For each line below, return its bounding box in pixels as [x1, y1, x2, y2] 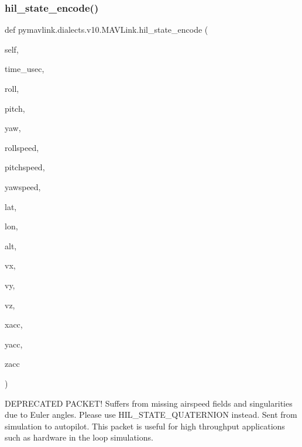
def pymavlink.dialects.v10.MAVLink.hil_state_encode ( [5, 23, 208, 36]
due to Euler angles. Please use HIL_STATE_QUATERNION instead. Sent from [5, 408, 297, 421]
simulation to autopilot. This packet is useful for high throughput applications [5, 420, 285, 432]
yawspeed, [5, 180, 41, 192]
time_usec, [5, 63, 44, 75]
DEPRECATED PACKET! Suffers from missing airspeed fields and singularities [5, 397, 293, 409]
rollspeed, [5, 141, 39, 153]
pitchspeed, [5, 161, 45, 173]
